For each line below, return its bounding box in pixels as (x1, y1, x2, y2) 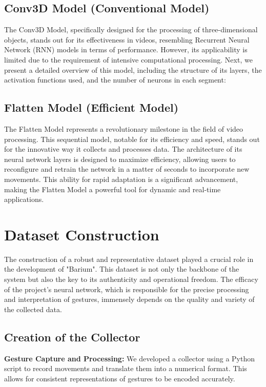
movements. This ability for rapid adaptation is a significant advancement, (4, 173, 238, 184)
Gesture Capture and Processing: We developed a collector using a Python (4, 353, 255, 363)
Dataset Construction (4, 223, 159, 245)
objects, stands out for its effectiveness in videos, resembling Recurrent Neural (4, 34, 250, 45)
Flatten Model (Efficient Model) (4, 99, 179, 115)
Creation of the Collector (4, 329, 140, 344)
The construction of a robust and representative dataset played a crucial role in (4, 253, 254, 264)
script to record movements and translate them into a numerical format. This (4, 363, 247, 374)
